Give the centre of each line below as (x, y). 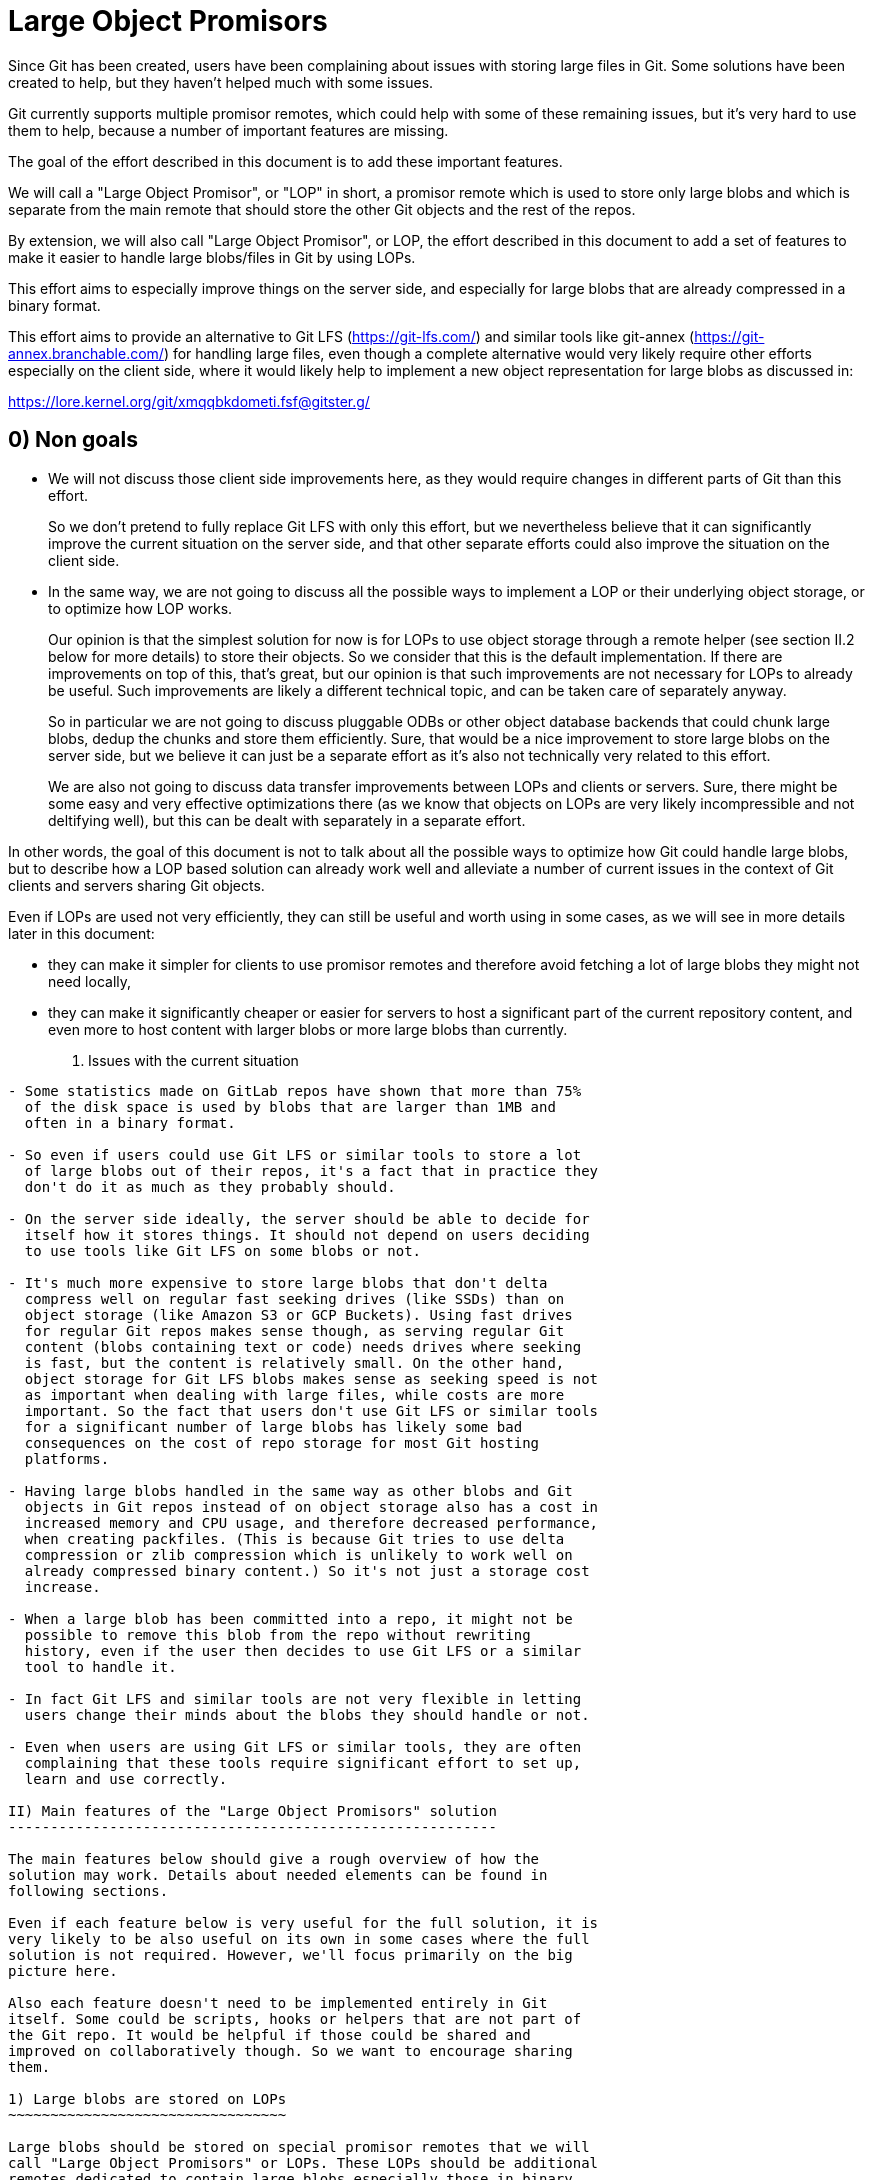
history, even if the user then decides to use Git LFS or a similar (303, 1650)
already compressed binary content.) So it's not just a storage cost (307, 1570)
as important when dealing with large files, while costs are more (294, 1394)
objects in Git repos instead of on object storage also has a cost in (311, 1506)
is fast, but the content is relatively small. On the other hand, (294, 1362)
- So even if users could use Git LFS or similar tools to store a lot (295, 1154)
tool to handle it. (100, 1666)
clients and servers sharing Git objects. (136, 885)
